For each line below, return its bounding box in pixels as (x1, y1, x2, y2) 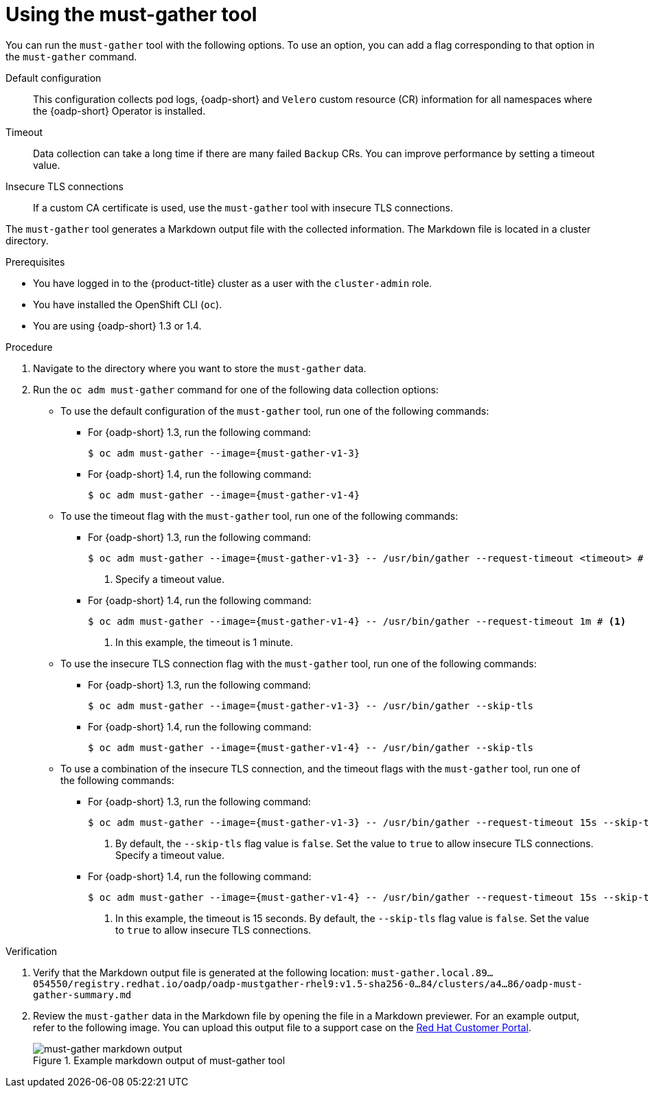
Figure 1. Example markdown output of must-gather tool (33, 1054, 286, 1066)
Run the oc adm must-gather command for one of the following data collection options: (33, 383, 439, 395)
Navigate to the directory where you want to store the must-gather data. (33, 362, 367, 374)
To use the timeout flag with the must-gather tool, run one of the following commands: (60, 509, 459, 522)
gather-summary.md (33, 989, 132, 1000)
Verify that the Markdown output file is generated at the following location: (33, 966, 369, 978)
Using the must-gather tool (5, 3, 257, 26)
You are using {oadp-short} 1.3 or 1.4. (33, 319, 202, 332)
